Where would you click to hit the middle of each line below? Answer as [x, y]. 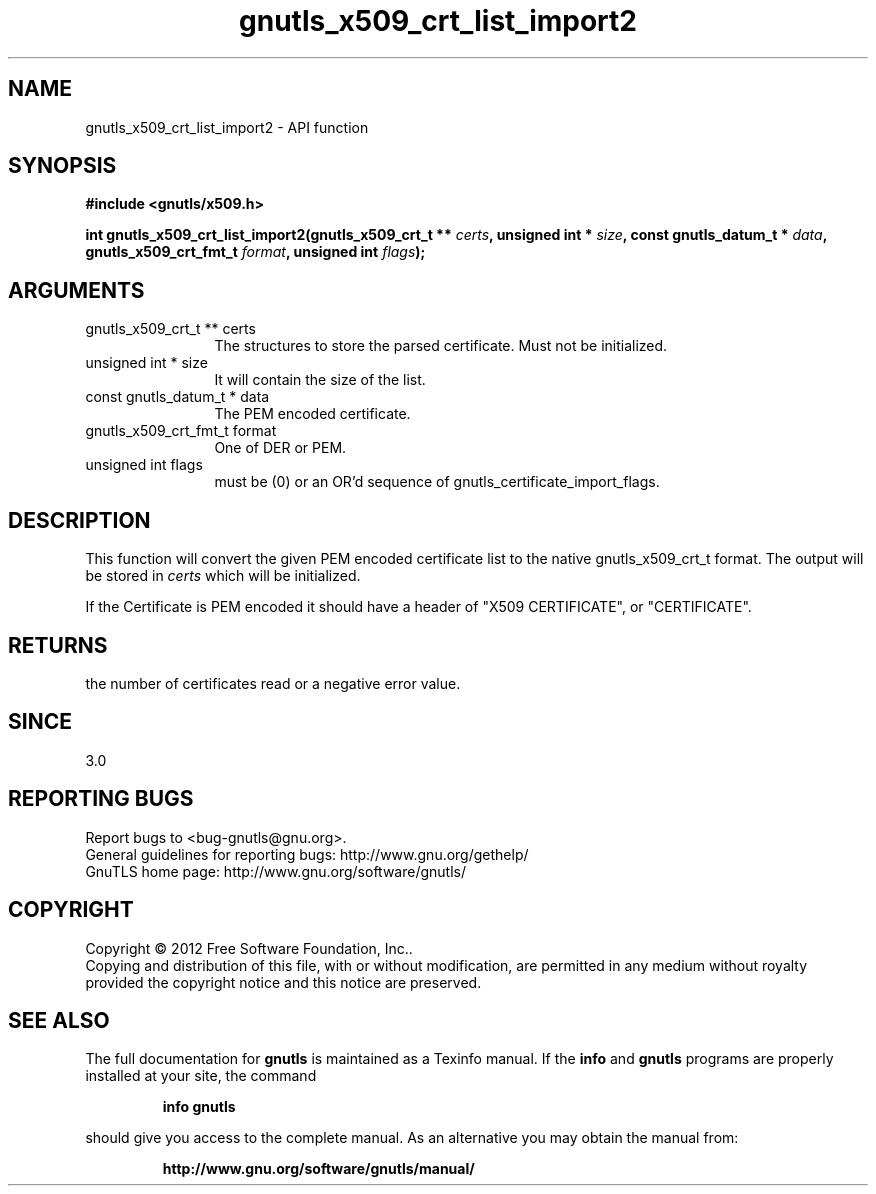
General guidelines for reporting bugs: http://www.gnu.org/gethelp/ [307, 854]
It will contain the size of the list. [320, 380]
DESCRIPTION [79, 520]
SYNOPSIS [62, 166]
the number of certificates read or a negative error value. [273, 683]
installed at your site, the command [201, 1076]
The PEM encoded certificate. [312, 414]
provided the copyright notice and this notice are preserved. [283, 982]
